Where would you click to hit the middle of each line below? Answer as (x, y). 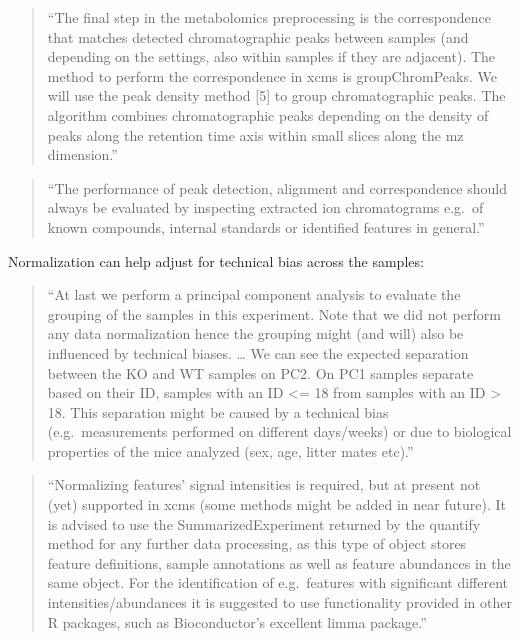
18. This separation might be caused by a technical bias (218, 411)
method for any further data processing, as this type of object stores (257, 543)
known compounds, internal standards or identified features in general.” (266, 226)
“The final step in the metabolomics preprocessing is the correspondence (269, 17)
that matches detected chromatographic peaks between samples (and (258, 36)
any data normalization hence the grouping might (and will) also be (255, 333)
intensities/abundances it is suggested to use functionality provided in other (279, 602)
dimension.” (82, 154)
